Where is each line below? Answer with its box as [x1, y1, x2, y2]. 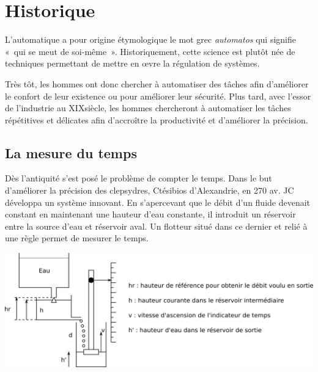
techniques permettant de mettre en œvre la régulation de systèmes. [5, 57, 260, 70]
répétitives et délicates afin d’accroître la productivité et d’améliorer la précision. [5, 113, 308, 126]
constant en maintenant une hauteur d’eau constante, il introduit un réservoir [5, 208, 296, 221]
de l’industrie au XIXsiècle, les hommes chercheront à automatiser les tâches [5, 101, 291, 114]
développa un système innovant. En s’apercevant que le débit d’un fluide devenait [5, 195, 311, 208]
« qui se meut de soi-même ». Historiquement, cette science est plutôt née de [5, 45, 295, 57]
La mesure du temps [5, 143, 137, 162]
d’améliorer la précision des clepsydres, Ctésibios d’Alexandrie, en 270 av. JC [5, 184, 294, 197]
